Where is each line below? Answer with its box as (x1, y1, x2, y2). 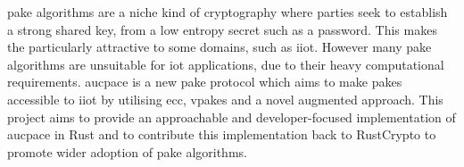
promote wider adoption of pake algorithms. (7, 142, 247, 161)
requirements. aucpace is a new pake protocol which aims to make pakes (7, 72, 402, 91)
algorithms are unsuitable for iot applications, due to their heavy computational (7, 54, 444, 73)
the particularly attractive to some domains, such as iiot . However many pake (7, 38, 432, 56)
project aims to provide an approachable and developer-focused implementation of (7, 107, 456, 126)
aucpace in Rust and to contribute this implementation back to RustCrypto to (7, 125, 436, 144)
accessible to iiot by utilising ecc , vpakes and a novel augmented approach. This (7, 89, 443, 108)
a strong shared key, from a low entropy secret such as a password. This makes (7, 20, 437, 38)
